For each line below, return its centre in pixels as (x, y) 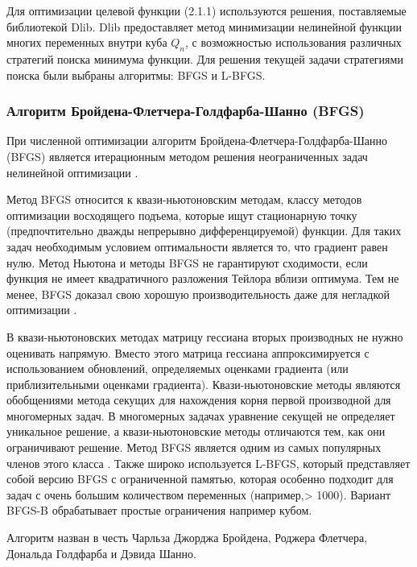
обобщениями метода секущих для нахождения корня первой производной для (199, 400)
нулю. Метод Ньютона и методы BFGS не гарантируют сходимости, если (187, 262)
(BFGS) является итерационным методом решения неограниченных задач (187, 156)
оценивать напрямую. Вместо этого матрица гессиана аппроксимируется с (188, 352)
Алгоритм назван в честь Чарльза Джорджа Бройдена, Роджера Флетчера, (187, 538)
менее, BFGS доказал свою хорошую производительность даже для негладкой (198, 294)
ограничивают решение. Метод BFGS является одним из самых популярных (194, 447)
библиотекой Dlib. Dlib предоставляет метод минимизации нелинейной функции (204, 26)
